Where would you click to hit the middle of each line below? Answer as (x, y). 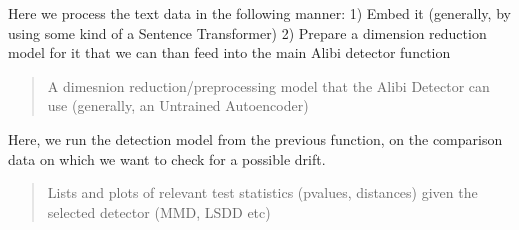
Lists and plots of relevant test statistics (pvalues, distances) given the (262, 192)
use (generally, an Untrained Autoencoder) (178, 105)
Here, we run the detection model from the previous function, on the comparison (255, 138)
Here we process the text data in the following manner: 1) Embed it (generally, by (259, 13)
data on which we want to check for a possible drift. (167, 158)
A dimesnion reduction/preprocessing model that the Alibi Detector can (268, 85)
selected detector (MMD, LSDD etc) (159, 211)
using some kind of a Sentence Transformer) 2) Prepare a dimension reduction (247, 32)
